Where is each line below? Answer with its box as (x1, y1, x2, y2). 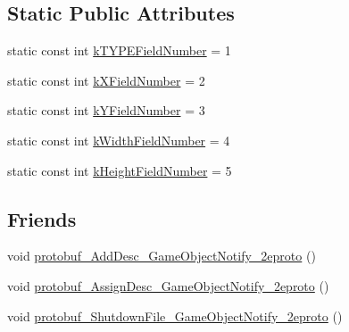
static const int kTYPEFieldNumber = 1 (7, 41, 231, 60)
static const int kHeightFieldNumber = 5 (7, 161, 232, 179)
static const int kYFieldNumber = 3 (7, 101, 205, 120)
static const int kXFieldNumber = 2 (7, 71, 205, 89)
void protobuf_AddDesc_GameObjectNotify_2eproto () (7, 246, 316, 265)
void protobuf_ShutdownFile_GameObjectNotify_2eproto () (7, 306, 343, 325)
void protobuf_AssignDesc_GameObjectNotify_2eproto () (7, 276, 329, 295)
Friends (7, 204, 77, 232)
